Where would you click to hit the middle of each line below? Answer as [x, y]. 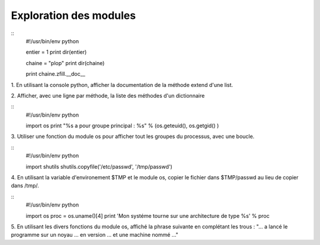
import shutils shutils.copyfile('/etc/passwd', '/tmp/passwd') [99, 166]
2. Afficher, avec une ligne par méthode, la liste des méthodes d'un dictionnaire [108, 95]
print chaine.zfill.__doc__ [55, 74]
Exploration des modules [73, 15]
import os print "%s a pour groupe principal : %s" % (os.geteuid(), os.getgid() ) [122, 126]
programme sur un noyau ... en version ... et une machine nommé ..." [95, 235]
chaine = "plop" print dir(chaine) [65, 63]
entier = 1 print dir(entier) [56, 52]
